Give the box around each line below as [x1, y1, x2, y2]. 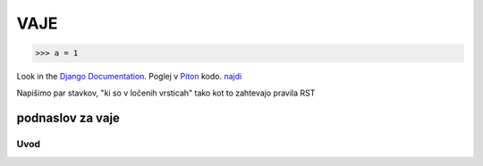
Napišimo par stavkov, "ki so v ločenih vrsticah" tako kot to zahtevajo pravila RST [16, 87, 316, 98]
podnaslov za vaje [16, 111, 121, 126]
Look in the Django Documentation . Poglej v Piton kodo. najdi [16, 71, 242, 82]
